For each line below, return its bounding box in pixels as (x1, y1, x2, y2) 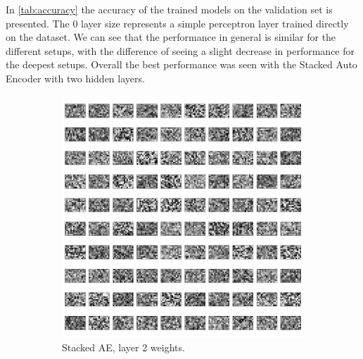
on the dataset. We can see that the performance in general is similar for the (6, 30, 336, 44)
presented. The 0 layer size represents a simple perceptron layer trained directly (6, 15, 349, 30)
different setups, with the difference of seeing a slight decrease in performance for (6, 43, 355, 58)
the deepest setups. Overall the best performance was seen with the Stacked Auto (6, 57, 357, 72)
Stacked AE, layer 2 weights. (62, 340, 185, 355)
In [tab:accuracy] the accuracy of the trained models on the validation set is (6, 2, 333, 16)
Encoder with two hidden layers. (6, 70, 145, 85)
